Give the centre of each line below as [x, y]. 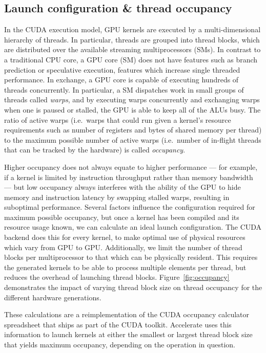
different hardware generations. [53, 297]
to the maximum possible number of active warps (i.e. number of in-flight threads [133, 139]
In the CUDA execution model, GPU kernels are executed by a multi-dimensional [132, 29]
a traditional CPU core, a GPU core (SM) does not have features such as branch [131, 59]
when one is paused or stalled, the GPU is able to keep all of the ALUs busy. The [132, 109]
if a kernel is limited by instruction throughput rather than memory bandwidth [129, 177]
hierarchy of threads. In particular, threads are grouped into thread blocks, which [132, 39]
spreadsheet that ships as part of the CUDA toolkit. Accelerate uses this [118, 324]
